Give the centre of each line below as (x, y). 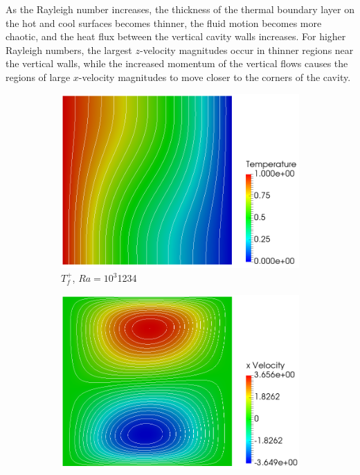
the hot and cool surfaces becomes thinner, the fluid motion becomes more (164, 23)
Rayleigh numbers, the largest (69, 50)
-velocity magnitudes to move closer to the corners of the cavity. (215, 77)
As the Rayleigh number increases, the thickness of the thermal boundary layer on (180, 9)
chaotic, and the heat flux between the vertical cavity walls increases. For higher (176, 36)
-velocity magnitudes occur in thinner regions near (247, 50)
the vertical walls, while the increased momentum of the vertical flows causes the (177, 63)
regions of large (38, 77)
